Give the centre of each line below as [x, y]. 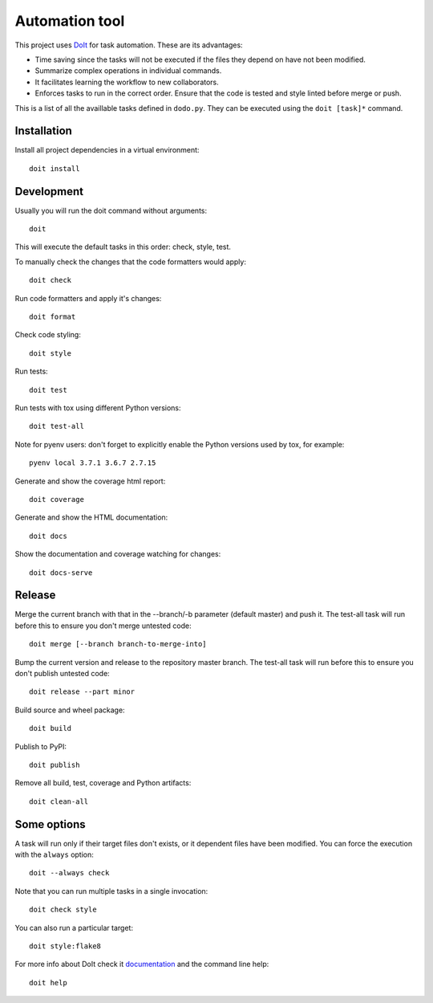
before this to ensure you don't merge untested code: [103, 626]
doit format [53, 317]
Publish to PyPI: [41, 746]
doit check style [63, 910]
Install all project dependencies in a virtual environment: [107, 150]
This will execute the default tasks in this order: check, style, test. [123, 247]
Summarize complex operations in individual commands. [128, 71]
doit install [55, 168]
